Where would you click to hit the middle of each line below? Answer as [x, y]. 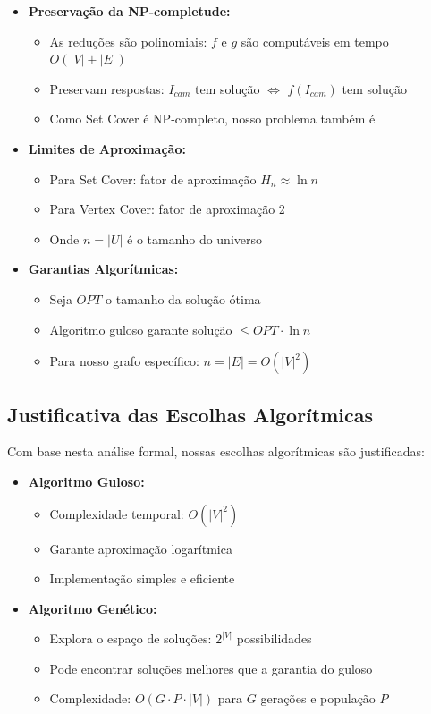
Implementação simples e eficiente [142, 578]
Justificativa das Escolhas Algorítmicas [190, 414]
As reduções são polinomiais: [128, 41]
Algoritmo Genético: [93, 608]
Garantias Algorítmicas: [103, 269]
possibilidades [274, 638]
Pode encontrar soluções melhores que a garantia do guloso [211, 668]
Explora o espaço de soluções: [131, 638]
